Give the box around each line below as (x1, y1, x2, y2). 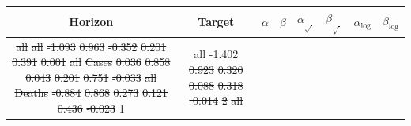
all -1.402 (194, 46, 239, 62)
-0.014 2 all (189, 92, 243, 109)
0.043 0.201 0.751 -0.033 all (25, 69, 157, 85)
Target (198, 13, 235, 30)
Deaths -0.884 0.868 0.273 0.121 (14, 84, 168, 101)
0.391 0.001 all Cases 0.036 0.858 (12, 54, 171, 70)
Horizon (69, 13, 114, 30)
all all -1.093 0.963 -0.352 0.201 (16, 38, 167, 54)
